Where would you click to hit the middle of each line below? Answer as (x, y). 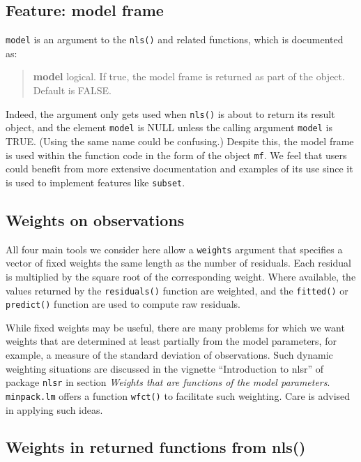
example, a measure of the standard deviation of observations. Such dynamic (169, 355)
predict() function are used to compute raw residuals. (123, 304)
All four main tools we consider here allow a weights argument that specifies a (174, 249)
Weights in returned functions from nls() (156, 447)
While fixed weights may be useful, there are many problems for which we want (175, 327)
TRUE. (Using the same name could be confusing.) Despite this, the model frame (180, 141)
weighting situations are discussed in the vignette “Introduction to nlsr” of (164, 368)
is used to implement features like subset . (95, 182)
